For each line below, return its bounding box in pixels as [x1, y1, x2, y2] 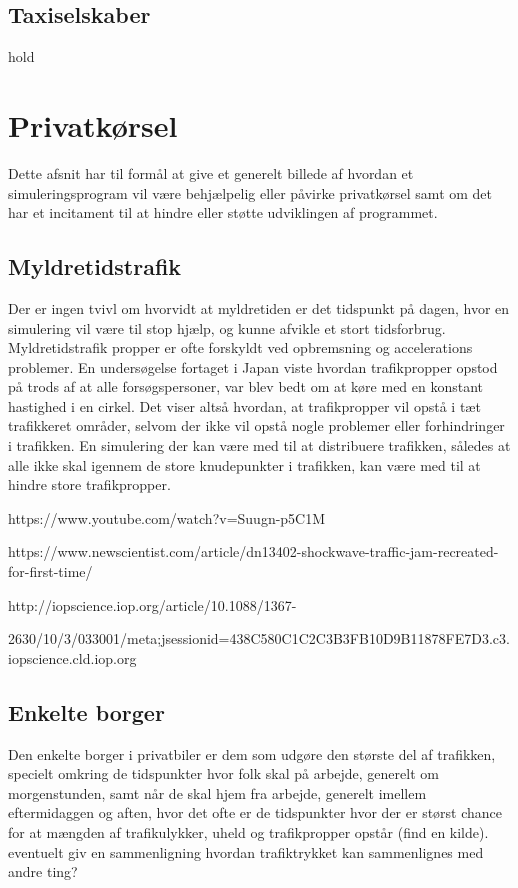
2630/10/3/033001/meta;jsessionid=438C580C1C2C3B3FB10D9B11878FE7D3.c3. [8, 628, 510, 649]
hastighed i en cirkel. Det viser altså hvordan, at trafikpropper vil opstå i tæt [8, 395, 481, 416]
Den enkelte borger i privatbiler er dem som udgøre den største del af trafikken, [8, 743, 496, 764]
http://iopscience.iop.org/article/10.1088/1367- [8, 594, 297, 615]
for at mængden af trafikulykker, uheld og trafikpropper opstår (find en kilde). [8, 821, 489, 842]
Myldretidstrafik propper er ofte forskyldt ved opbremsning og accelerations [8, 337, 473, 358]
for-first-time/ [8, 561, 93, 582]
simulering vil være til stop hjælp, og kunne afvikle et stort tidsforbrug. [8, 317, 446, 338]
